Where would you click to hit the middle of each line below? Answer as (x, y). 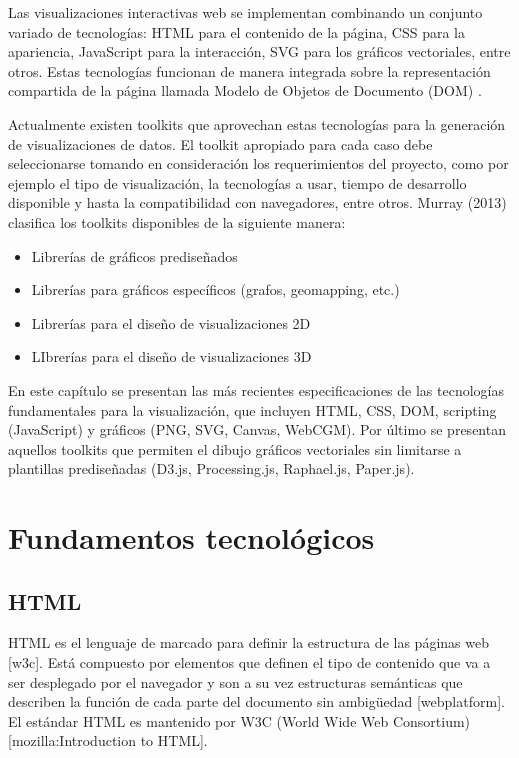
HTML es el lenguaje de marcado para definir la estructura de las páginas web (248, 642)
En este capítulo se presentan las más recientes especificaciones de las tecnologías (256, 389)
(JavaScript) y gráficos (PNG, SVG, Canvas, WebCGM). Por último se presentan (257, 429)
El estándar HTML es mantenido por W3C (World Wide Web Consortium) (239, 720)
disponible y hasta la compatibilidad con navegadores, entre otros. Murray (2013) (257, 202)
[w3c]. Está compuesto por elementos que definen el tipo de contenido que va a (249, 662)
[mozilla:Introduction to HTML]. (108, 740)
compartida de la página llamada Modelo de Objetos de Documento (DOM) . (245, 90)
